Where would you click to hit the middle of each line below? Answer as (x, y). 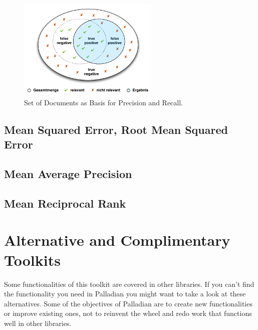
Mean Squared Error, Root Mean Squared (116, 129)
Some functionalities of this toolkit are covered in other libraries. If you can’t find (129, 284)
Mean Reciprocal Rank (65, 203)
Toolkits (32, 260)
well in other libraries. (38, 323)
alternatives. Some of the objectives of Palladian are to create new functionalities (128, 303)
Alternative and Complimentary (117, 240)
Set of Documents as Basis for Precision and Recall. (103, 102)
